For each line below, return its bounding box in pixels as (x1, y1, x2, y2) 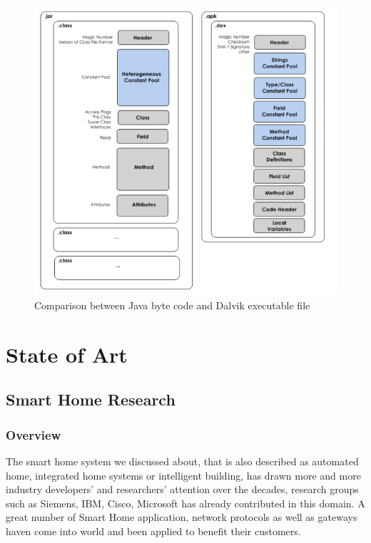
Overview (6, 425, 61, 443)
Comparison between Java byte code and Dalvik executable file (34, 297, 310, 312)
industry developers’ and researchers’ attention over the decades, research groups (6, 482, 359, 497)
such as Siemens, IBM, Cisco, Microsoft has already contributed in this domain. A (6, 495, 365, 510)
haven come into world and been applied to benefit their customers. (6, 523, 301, 538)
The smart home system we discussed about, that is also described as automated (6, 453, 359, 468)
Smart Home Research (6, 388, 176, 410)
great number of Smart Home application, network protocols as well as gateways (6, 510, 357, 524)
